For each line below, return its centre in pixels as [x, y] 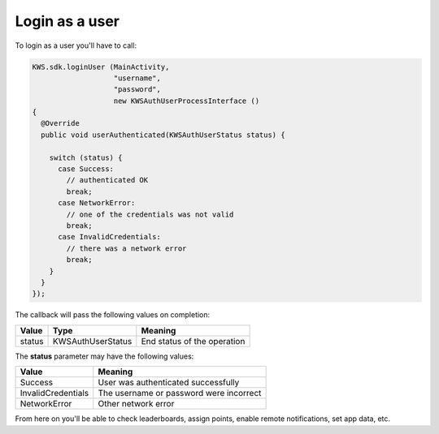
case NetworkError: [97, 203]
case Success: [86, 169]
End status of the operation [193, 341]
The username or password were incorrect [180, 393]
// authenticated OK [107, 180]
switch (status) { [86, 157]
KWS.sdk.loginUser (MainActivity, [101, 67]
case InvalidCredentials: [110, 237]
